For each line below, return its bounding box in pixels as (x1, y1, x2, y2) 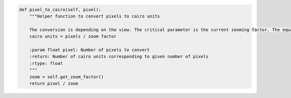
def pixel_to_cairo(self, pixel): (19, 7, 101, 12)
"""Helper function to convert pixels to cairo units (29, 13, 160, 19)
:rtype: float (29, 61, 63, 66)
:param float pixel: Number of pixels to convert (29, 47, 150, 52)
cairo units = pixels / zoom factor (29, 34, 116, 39)
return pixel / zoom (29, 81, 79, 86)
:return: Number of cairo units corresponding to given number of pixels (29, 54, 209, 60)
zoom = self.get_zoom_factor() (29, 74, 104, 79)
